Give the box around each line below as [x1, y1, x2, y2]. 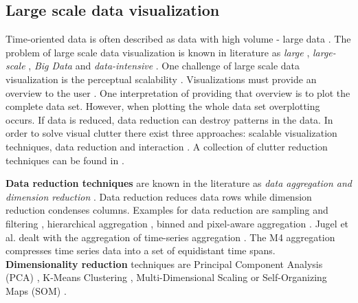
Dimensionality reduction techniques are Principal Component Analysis [5, 256, 323, 271]
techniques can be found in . [5, 153, 124, 167]
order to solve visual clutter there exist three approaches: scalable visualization [5, 126, 337, 140]
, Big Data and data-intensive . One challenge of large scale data [28, 58, 300, 73]
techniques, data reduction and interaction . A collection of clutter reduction [5, 139, 328, 153]
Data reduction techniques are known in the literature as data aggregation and [5, 176, 352, 190]
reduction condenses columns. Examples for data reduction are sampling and [5, 203, 328, 217]
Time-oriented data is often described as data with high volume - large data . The [5, 32, 351, 46]
